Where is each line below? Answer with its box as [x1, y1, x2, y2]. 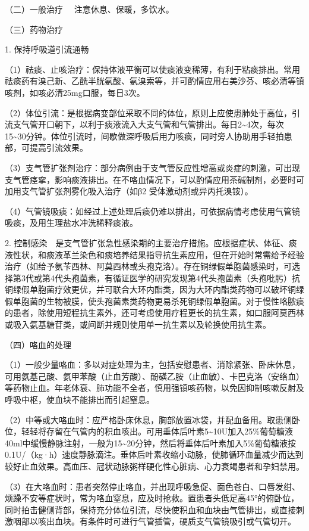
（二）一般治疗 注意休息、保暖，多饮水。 [5, 3, 174, 15]
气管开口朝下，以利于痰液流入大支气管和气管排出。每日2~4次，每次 [21, 118, 284, 131]
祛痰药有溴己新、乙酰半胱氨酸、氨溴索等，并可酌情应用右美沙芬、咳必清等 [5, 74, 296, 87]
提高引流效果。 [29, 141, 88, 154]
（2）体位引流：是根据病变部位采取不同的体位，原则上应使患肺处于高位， [5, 106, 292, 119]
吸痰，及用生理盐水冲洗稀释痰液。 [5, 216, 138, 229]
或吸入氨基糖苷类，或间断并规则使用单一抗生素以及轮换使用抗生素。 [5, 318, 271, 331]
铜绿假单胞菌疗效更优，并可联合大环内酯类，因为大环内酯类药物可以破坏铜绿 [5, 283, 304, 296]
